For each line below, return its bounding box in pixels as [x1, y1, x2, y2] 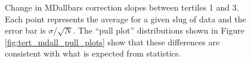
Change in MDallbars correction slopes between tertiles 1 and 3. [5, 1, 239, 13]
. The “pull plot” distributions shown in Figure [73, 24, 244, 37]
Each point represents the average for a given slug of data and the [5, 12, 246, 25]
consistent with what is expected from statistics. [5, 47, 181, 59]
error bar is [5, 24, 46, 37]
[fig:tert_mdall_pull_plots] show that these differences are [5, 35, 220, 48]
